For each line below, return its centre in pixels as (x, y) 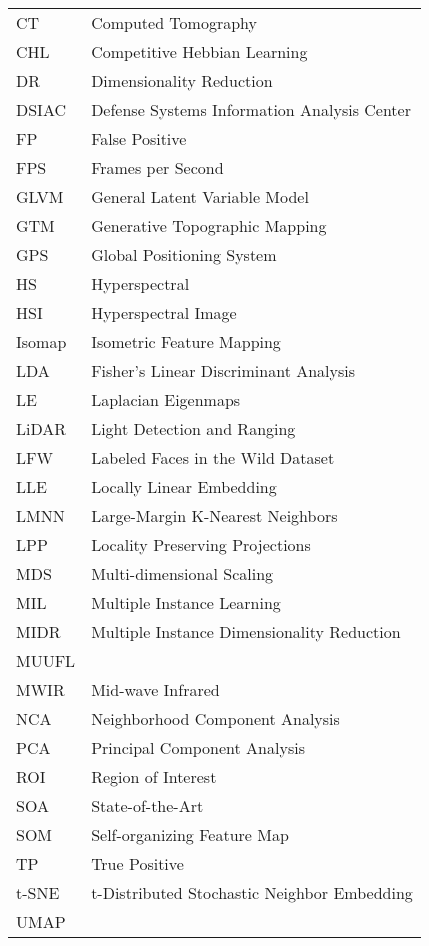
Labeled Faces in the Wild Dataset (213, 457)
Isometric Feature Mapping (186, 341)
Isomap (41, 341)
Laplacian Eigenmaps (166, 399)
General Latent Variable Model (200, 196)
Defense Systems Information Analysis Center (251, 109)
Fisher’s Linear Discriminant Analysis (223, 370)
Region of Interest (154, 776)
